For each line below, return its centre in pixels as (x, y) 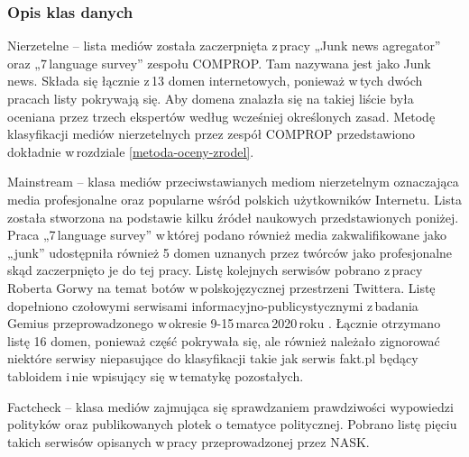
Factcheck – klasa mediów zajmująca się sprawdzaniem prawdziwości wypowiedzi (230, 406)
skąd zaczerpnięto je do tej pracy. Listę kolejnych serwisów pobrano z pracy (215, 270)
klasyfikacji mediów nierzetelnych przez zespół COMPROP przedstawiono (212, 134)
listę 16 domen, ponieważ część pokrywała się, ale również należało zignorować (224, 340)
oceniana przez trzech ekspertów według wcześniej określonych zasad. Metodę (221, 116)
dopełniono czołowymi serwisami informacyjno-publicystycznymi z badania (213, 305)
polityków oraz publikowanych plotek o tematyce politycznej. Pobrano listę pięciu (232, 424)
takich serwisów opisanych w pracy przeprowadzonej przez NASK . (189, 441)
